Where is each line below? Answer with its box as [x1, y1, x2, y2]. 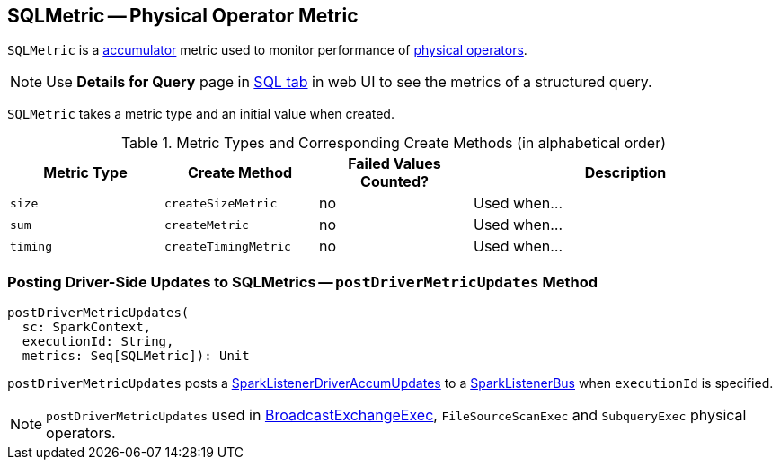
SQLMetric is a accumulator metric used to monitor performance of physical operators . [7, 42, 527, 58]
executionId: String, [22, 334, 174, 349]
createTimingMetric [164, 239, 291, 253]
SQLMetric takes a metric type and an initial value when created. [7, 106, 394, 122]
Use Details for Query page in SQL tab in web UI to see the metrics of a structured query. [46, 73, 652, 92]
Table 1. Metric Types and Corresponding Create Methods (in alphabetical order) [120, 134, 667, 153]
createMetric [164, 217, 249, 232]
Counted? [360, 172, 429, 191]
